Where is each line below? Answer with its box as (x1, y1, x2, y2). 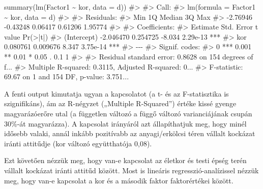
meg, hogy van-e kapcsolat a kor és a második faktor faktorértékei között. (4, 175, 233, 185)
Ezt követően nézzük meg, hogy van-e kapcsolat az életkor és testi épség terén (4, 155, 247, 166)
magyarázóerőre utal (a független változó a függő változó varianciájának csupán (4, 108, 252, 118)
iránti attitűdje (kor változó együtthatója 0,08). (4, 138, 152, 148)
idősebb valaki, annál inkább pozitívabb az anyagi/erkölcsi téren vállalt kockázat (4, 128, 255, 139)
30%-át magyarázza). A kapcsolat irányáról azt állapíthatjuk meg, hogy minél (4, 118, 247, 129)
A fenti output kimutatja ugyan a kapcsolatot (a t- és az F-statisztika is (4, 88, 229, 99)
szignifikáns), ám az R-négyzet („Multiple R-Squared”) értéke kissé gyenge (4, 98, 237, 109)
